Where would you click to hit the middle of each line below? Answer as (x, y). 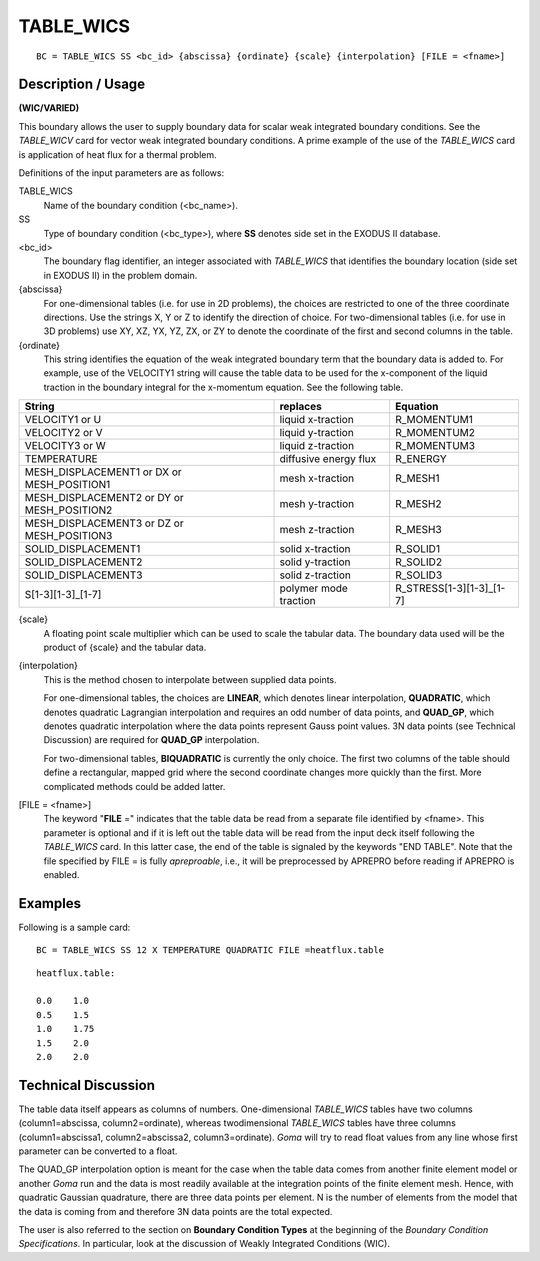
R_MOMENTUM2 (435, 433)
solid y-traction (315, 562)
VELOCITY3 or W (65, 446)
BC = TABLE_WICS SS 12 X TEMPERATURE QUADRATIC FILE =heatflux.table (210, 950)
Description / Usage (81, 84)
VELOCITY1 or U (63, 420)
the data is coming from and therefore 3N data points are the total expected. (175, 1211)
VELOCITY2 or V (64, 433)
